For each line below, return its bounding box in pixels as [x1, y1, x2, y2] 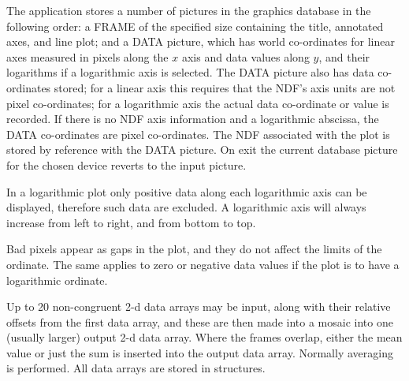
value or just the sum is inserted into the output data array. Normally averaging [6, 344, 393, 360]
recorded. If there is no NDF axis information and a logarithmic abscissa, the [6, 110, 379, 127]
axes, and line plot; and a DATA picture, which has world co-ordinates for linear [6, 33, 395, 50]
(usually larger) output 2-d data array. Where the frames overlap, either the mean [6, 329, 403, 346]
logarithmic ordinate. [6, 271, 108, 288]
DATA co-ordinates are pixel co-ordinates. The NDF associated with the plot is [6, 125, 390, 142]
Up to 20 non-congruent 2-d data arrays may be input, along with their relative [6, 298, 391, 315]
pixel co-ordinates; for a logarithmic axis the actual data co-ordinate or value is [6, 95, 389, 111]
